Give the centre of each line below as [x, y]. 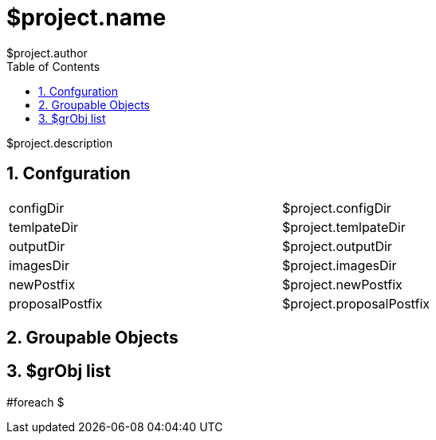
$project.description [60, 143]
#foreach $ [35, 402]
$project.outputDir [337, 246]
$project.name [86, 18]
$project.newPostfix [342, 284]
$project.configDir [337, 208]
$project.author [47, 53]
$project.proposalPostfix [356, 303]
